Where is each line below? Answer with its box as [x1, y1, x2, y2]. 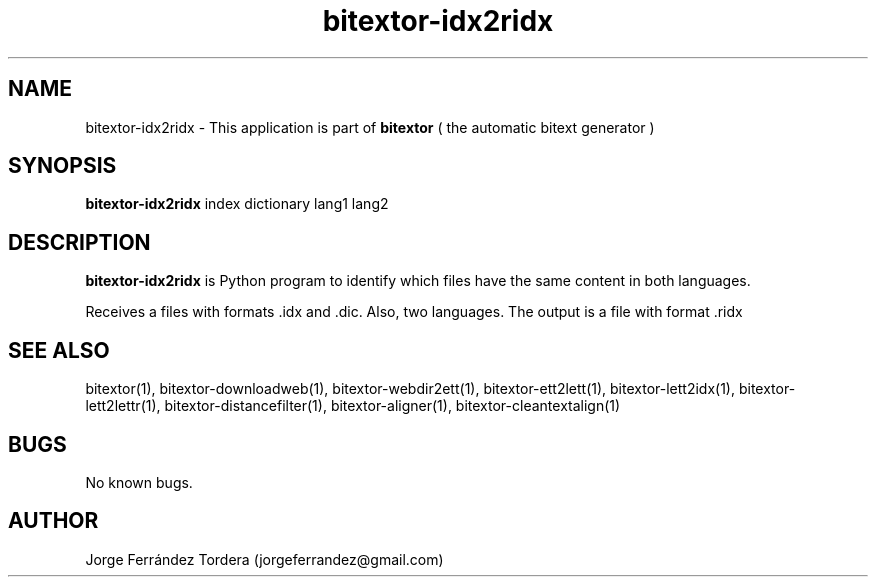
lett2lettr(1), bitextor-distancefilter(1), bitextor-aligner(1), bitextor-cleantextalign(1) [85, 397, 621, 415]
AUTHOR [8, 508, 99, 534]
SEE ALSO [8, 337, 110, 363]
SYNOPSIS [8, 153, 117, 179]
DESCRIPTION [8, 229, 151, 255]
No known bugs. [85, 473, 193, 491]
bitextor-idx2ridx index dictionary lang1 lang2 [85, 195, 389, 213]
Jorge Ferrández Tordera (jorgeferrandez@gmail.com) [85, 550, 444, 568]
